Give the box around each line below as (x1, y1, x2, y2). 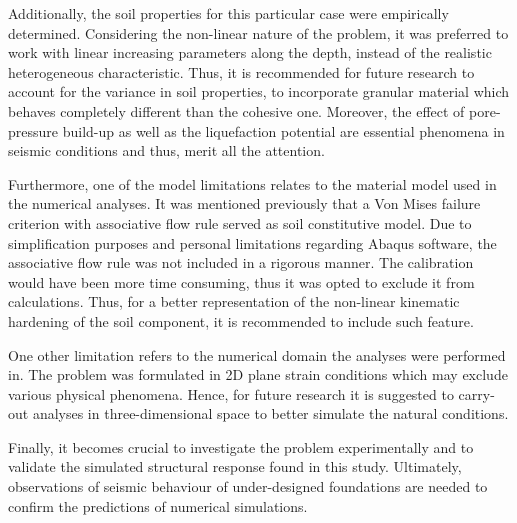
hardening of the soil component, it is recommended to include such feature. (8, 310, 474, 331)
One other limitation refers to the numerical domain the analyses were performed (8, 344, 506, 365)
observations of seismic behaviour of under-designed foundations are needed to (8, 476, 488, 497)
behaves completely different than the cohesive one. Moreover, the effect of (8, 100, 465, 121)
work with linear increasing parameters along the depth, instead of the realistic (8, 42, 492, 63)
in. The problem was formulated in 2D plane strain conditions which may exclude (8, 364, 508, 385)
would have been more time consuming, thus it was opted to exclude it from (8, 271, 475, 292)
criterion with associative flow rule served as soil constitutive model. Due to (8, 212, 472, 233)
